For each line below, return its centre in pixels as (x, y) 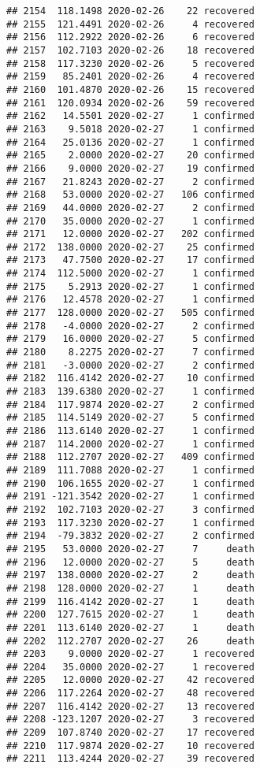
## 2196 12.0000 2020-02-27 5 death (130, 562)
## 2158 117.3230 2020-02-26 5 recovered (130, 63)
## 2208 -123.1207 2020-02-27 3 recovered (130, 720)
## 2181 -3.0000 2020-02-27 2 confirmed (130, 365)
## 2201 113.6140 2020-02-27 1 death (130, 627)
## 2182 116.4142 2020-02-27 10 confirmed (130, 378)
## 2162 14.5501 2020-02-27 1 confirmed (130, 116)
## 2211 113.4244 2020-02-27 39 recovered (130, 759)
